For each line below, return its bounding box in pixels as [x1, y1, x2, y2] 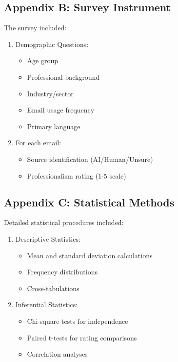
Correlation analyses [27, 349, 88, 359]
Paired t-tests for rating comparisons [27, 332, 137, 342]
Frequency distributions [27, 267, 98, 277]
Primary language [27, 121, 80, 131]
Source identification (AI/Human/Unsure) [27, 154, 153, 164]
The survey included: [4, 23, 67, 33]
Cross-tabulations [27, 283, 79, 293]
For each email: [15, 137, 61, 148]
